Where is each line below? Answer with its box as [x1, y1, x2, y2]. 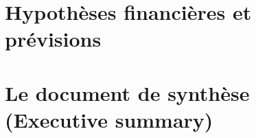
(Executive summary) [5, 105, 213, 133]
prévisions [5, 25, 102, 53]
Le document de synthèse [5, 78, 250, 106]
